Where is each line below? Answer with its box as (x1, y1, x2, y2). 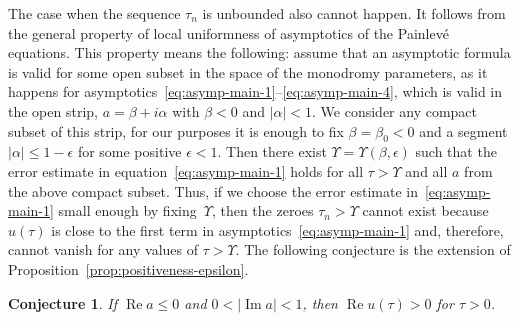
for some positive (77, 141, 182, 162)
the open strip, (8, 100, 98, 121)
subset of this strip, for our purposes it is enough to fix (8, 120, 344, 141)
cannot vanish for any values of (8, 239, 198, 260)
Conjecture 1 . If (8, 292, 117, 313)
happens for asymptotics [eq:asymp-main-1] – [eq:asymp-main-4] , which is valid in (8, 81, 503, 102)
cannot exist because (362, 200, 489, 221)
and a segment (419, 120, 508, 141)
